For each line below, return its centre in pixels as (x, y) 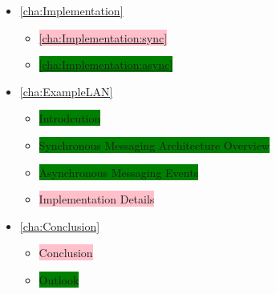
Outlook (59, 279)
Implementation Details (97, 199)
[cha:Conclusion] (60, 226)
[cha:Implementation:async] (106, 64)
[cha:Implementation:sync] (103, 37)
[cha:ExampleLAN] (66, 91)
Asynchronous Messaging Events (119, 172)
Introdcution (70, 118)
